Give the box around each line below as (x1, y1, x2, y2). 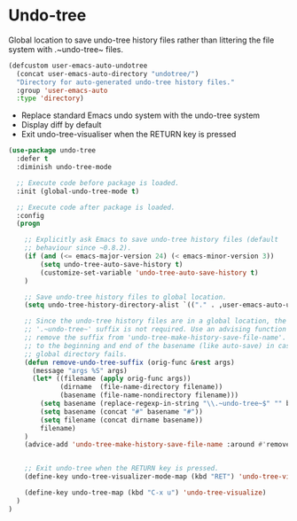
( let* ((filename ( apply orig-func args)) (31, 374, 191, 384)
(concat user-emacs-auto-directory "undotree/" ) (16, 69, 199, 78)
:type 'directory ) (16, 94, 85, 103)
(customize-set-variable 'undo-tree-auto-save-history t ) (40, 268, 259, 277)
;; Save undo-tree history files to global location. (24, 292, 227, 301)
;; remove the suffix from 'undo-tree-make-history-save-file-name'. (24, 333, 287, 342)
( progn (16, 219, 41, 229)
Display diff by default (20, 120, 102, 130)
